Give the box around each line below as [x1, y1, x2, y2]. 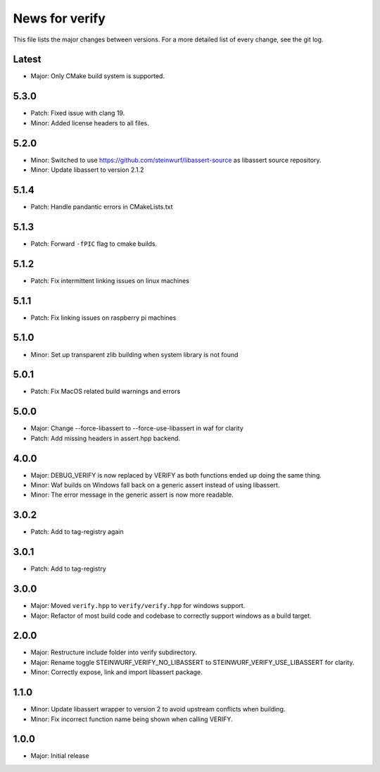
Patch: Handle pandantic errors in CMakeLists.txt [30, 202, 173, 211]
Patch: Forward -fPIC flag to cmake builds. [30, 239, 158, 248]
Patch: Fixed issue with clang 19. [30, 109, 125, 118]
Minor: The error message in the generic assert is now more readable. [30, 490, 234, 499]
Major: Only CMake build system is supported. [30, 72, 165, 80]
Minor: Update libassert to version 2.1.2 [30, 166, 144, 174]
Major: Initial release [30, 752, 89, 760]
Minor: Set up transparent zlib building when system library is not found [30, 350, 239, 359]
